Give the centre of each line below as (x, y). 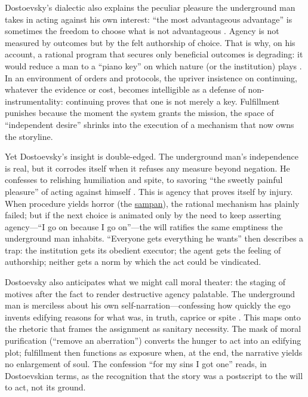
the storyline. (29, 136)
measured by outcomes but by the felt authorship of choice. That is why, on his (150, 42)
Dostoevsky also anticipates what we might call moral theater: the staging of (145, 282)
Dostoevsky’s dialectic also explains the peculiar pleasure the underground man (150, 7)
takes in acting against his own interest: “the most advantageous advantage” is (149, 19)
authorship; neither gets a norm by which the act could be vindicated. (133, 262)
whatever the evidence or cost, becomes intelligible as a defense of (125, 89)
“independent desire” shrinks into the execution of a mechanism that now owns (150, 124)
